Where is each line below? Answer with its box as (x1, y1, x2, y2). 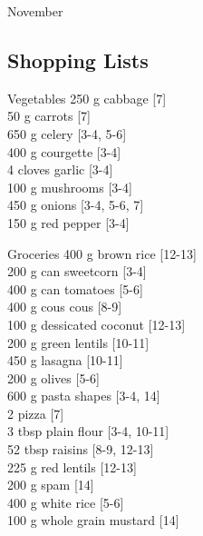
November (7, 2, 63, 20)
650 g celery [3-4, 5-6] (7, 124, 127, 143)
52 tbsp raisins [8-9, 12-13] (7, 440, 154, 459)
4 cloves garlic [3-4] (7, 160, 113, 179)
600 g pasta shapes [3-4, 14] (7, 386, 160, 405)
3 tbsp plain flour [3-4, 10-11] (7, 422, 169, 441)
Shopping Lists (7, 45, 149, 74)
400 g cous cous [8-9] (7, 297, 122, 316)
